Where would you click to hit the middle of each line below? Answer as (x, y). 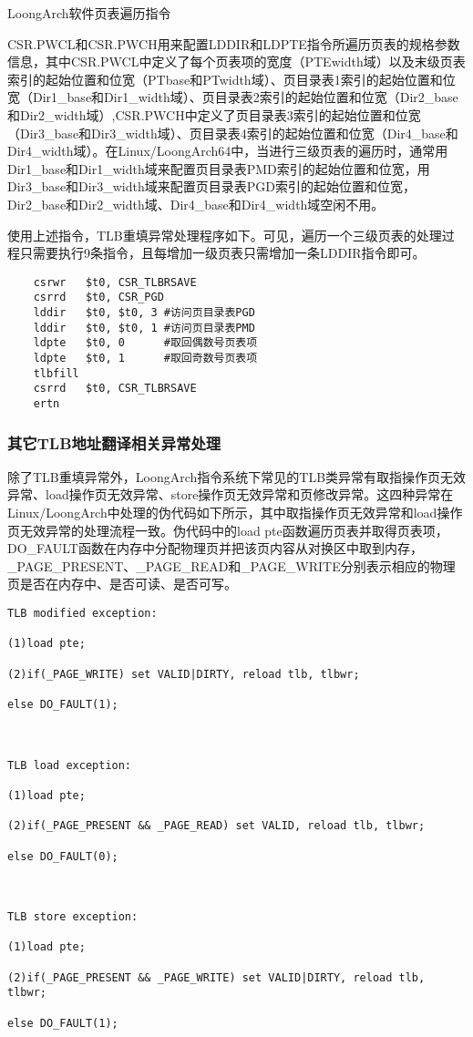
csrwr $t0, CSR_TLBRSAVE (115, 282)
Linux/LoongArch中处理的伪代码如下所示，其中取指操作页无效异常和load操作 (235, 513)
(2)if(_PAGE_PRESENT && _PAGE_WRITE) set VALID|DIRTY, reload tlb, (216, 977)
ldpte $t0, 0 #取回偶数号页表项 (145, 343)
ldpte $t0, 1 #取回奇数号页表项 (145, 358)
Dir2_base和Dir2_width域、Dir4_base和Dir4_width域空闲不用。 (196, 204)
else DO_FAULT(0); (63, 856)
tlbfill (56, 373)
